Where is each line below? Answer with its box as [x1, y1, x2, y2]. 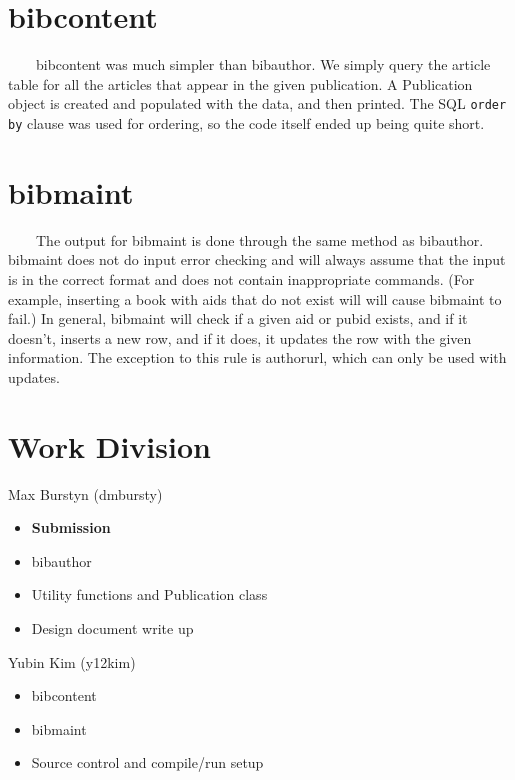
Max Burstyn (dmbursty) [8, 483, 163, 504]
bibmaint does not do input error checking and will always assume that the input [8, 249, 506, 270]
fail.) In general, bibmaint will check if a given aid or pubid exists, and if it [8, 308, 468, 329]
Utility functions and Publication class [31, 584, 268, 605]
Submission [31, 517, 111, 538]
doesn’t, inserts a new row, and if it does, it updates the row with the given [8, 327, 472, 348]
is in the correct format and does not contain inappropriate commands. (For [8, 268, 475, 289]
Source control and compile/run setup [31, 752, 264, 773]
